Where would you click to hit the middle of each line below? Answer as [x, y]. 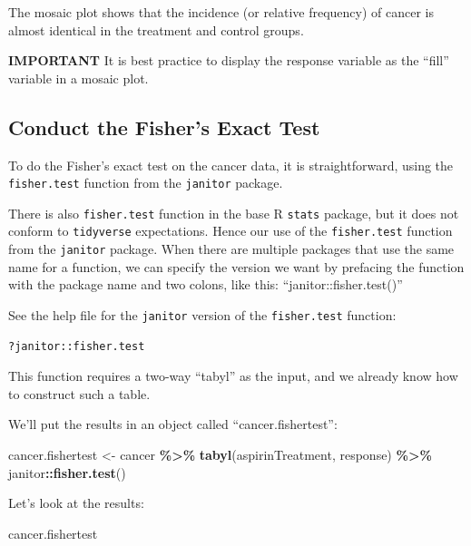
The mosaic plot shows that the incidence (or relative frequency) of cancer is [221, 12]
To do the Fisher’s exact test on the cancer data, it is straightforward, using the [231, 165]
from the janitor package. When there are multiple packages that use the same [231, 249]
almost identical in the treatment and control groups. [156, 29]
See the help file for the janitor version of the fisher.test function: [202, 314]
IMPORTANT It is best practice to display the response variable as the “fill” [229, 60]
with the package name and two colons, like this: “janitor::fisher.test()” [206, 284]
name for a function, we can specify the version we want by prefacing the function [236, 266]
